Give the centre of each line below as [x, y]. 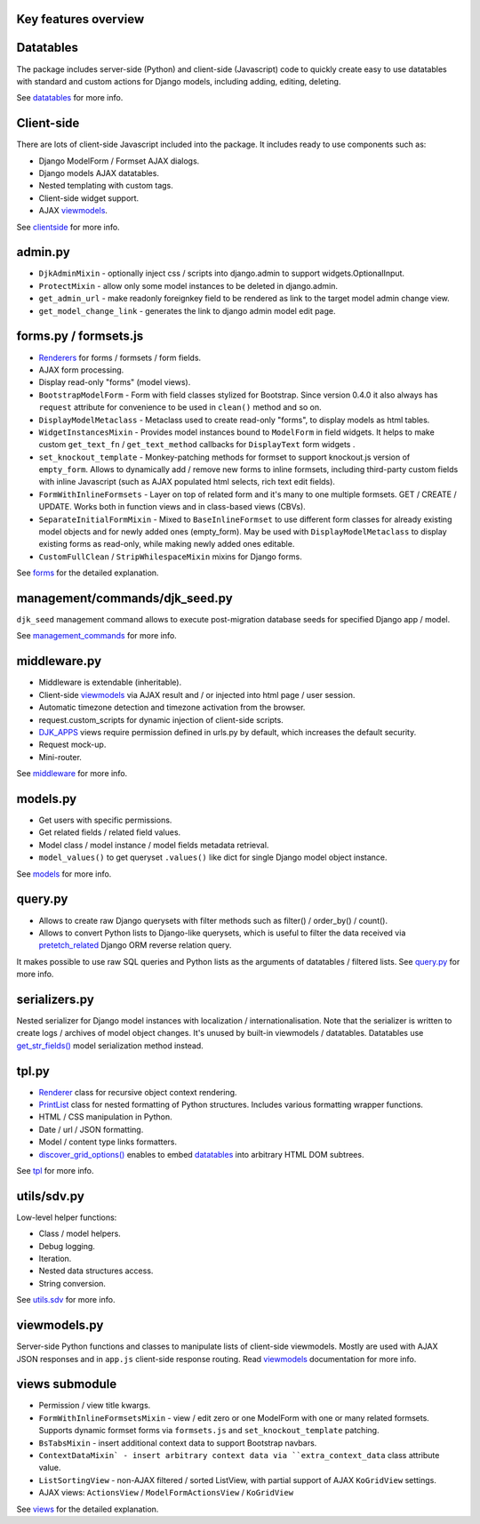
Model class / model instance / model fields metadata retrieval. [154, 845]
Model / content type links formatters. [108, 1142]
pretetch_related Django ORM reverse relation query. [135, 945]
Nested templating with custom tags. [106, 186]
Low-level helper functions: [67, 1217]
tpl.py [33, 1071]
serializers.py [56, 999]
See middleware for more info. [72, 774]
